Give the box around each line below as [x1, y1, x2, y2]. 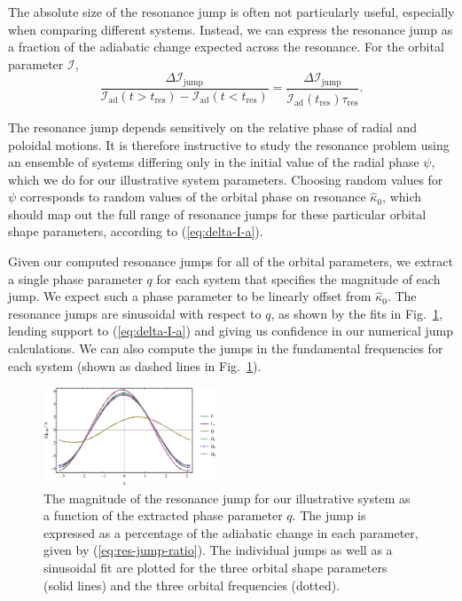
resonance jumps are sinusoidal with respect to [8, 304, 262, 322]
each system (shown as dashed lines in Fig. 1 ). [8, 356, 262, 375]
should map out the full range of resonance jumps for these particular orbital [8, 204, 427, 223]
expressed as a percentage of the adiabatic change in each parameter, [43, 523, 419, 542]
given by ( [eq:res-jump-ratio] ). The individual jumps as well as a [43, 541, 393, 559]
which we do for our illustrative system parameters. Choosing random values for [8, 170, 443, 188]
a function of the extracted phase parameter [43, 506, 283, 525]
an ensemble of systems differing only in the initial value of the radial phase [8, 153, 419, 171]
